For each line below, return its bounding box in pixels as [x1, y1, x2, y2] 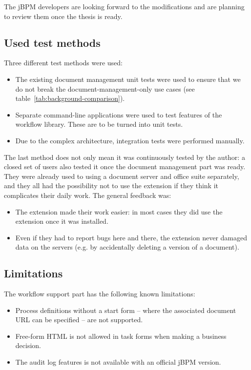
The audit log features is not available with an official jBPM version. [15, 357, 221, 367]
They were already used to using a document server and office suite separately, [4, 171, 239, 181]
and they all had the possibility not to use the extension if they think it [4, 180, 219, 191]
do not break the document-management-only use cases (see [15, 83, 195, 94]
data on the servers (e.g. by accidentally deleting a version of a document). [15, 242, 239, 252]
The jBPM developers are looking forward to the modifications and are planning [4, 1, 245, 11]
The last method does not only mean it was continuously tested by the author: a [4, 152, 245, 162]
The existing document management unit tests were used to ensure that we [15, 74, 241, 84]
